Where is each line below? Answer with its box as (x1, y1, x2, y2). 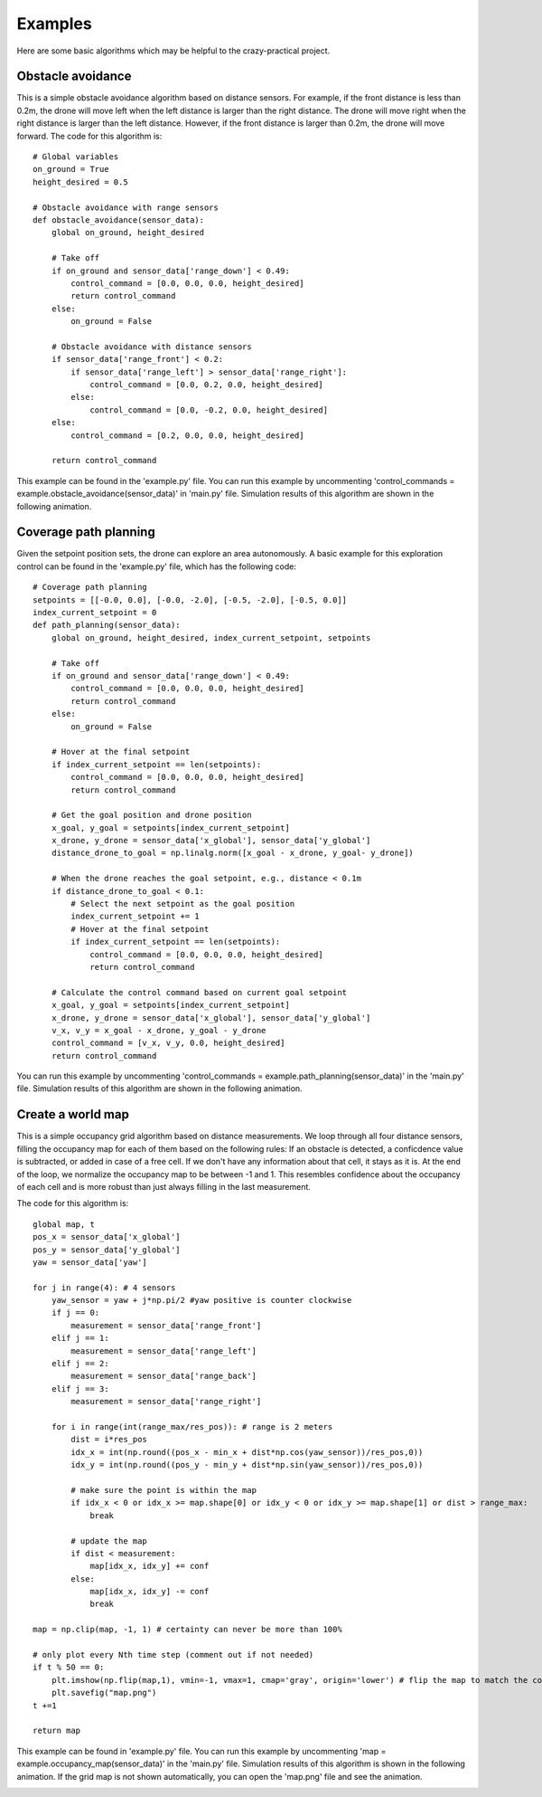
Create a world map (16, 1107, 130, 1122)
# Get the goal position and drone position (51, 810, 252, 821)
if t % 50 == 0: (33, 1662, 105, 1673)
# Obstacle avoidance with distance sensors (51, 341, 252, 352)
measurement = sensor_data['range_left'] (70, 1345, 257, 1356)
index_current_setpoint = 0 (33, 607, 157, 618)
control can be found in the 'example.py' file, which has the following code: (16, 561, 297, 572)
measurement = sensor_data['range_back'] (70, 1371, 257, 1382)
